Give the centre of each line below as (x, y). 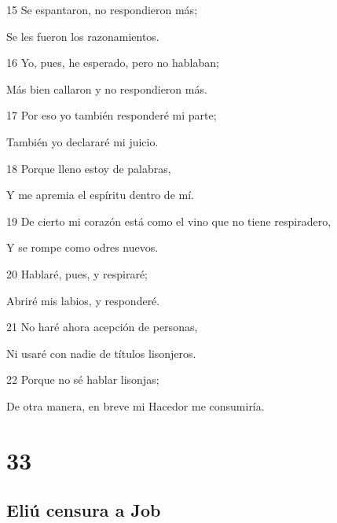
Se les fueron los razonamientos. (83, 36)
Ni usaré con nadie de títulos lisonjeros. (101, 353)
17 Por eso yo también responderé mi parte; (112, 115)
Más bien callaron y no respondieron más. (107, 88)
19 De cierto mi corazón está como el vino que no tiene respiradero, (169, 221)
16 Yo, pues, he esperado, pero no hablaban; (113, 63)
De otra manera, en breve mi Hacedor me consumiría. (136, 405)
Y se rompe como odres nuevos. (82, 247)
